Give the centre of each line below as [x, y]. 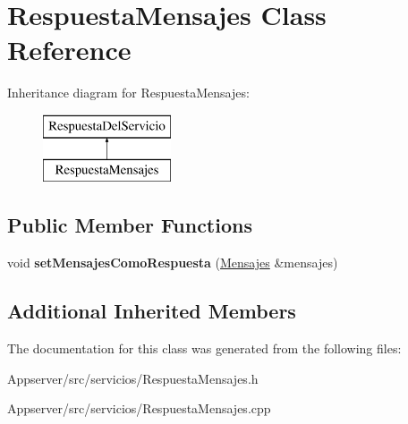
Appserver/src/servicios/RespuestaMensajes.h [133, 378]
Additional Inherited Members [152, 311]
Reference [69, 50]
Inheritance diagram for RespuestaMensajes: [128, 93]
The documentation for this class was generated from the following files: [204, 348]
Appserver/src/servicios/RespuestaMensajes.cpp [139, 408]
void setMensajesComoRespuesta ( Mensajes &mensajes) [173, 263]
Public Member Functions [130, 225]
